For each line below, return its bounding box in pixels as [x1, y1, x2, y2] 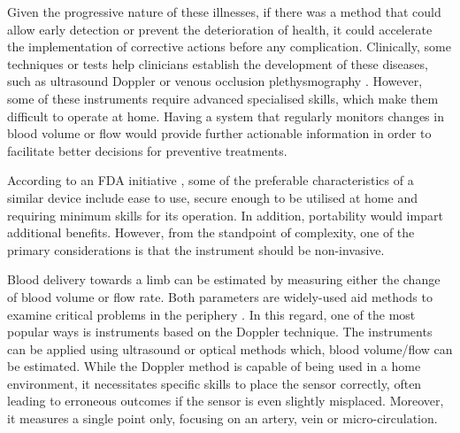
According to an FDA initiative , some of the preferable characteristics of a [7, 171, 414, 189]
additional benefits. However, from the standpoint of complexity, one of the [7, 223, 415, 242]
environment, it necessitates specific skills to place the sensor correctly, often [7, 374, 422, 392]
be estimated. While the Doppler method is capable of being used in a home [7, 357, 421, 375]
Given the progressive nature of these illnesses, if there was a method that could [7, 3, 441, 20]
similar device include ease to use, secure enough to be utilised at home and [7, 188, 418, 206]
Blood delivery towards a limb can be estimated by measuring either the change [7, 270, 441, 289]
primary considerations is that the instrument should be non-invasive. [7, 240, 385, 259]
